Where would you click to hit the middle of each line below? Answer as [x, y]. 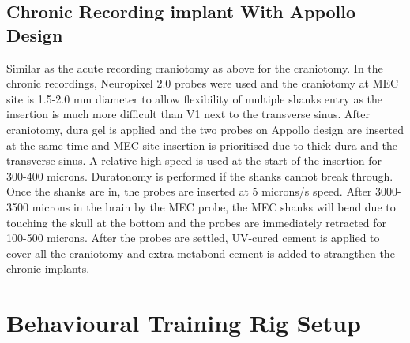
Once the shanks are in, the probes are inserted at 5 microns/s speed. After [189, 191]
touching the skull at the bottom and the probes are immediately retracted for [197, 222]
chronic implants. [48, 268]
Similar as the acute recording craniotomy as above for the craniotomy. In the [195, 67]
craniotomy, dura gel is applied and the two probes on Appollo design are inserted [205, 129]
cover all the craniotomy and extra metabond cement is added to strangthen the [201, 253]
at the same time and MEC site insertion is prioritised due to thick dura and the [202, 145]
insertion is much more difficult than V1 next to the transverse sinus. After [188, 114]
